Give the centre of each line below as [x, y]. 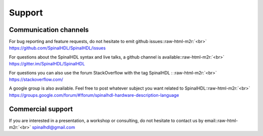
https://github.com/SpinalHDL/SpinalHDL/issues [57, 48]
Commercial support [41, 109]
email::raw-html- [221, 121]
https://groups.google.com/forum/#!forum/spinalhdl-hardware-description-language [94, 95]
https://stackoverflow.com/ [36, 79]
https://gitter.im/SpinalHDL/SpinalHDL [47, 64]
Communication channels [49, 30]
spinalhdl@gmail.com [54, 127]
